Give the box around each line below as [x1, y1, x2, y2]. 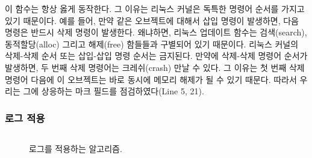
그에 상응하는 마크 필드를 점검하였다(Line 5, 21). [23, 85, 204, 97]
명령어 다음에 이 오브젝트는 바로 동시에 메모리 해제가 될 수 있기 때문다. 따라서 [5, 73, 297, 85]
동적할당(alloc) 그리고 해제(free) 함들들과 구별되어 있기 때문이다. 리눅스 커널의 [5, 37, 299, 50]
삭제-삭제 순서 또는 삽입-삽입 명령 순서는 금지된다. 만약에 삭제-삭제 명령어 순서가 [5, 49, 308, 62]
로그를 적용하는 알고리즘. [29, 142, 122, 154]
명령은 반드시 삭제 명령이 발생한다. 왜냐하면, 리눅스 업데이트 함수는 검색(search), [5, 26, 307, 38]
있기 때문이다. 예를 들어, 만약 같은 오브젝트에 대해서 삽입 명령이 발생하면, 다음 [5, 14, 299, 26]
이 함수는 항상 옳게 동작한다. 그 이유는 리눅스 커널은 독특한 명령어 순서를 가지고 [5, 2, 305, 14]
